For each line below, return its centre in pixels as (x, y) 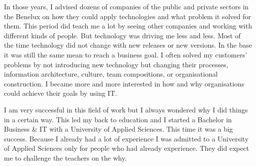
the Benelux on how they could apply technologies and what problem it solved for (128, 16)
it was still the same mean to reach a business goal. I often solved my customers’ (126, 54)
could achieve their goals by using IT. (61, 93)
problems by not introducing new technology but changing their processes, (116, 64)
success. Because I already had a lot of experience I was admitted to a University (126, 138)
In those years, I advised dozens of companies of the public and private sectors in (126, 6)
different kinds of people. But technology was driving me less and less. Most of (122, 35)
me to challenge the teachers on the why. (65, 157)
